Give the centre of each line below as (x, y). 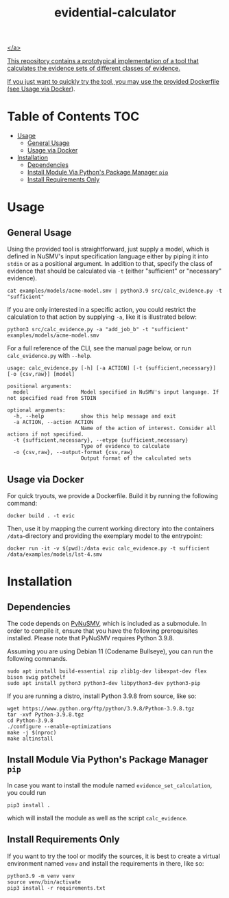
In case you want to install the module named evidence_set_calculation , (110, 785)
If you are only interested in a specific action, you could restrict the (102, 310)
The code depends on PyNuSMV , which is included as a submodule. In (107, 623)
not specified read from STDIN (52, 399)
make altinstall (30, 739)
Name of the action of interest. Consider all (148, 428)
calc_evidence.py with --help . (50, 356)
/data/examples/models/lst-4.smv (55, 554)
